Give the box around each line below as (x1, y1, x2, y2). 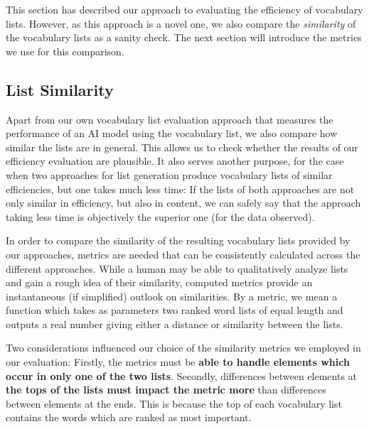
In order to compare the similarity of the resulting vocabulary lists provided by (6, 233, 351, 248)
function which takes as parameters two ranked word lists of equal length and (6, 303, 343, 317)
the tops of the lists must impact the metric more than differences (6, 382, 326, 397)
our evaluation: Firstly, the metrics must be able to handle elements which (6, 354, 350, 369)
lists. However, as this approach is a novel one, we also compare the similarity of (6, 16, 356, 31)
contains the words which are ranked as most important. (6, 410, 252, 425)
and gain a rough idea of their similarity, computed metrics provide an (6, 275, 313, 290)
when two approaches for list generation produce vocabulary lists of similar (6, 167, 333, 182)
